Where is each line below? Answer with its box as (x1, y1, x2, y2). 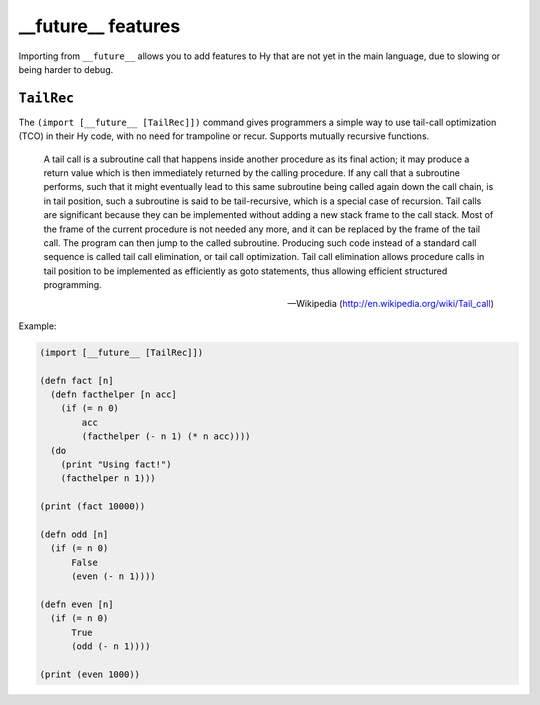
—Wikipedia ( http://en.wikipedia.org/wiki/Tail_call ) (287, 297, 494, 309)
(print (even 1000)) (39, 668, 140, 680)
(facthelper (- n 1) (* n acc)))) (81, 431, 251, 442)
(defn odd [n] (39, 528, 109, 540)
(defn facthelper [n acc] (50, 389, 177, 400)
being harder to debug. (18, 63, 114, 75)
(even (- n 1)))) (71, 571, 157, 582)
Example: (18, 320, 57, 332)
